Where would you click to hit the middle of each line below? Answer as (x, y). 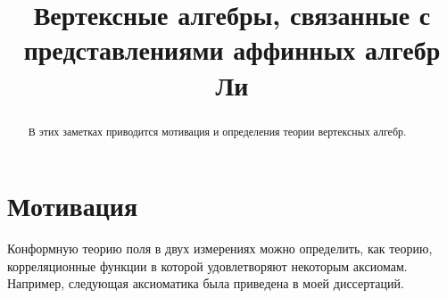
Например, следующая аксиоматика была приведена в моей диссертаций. (206, 283)
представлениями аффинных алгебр (232, 50)
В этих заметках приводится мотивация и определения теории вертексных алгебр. (217, 131)
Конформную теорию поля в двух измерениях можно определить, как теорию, (220, 248)
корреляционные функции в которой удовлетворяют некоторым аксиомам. (207, 265)
